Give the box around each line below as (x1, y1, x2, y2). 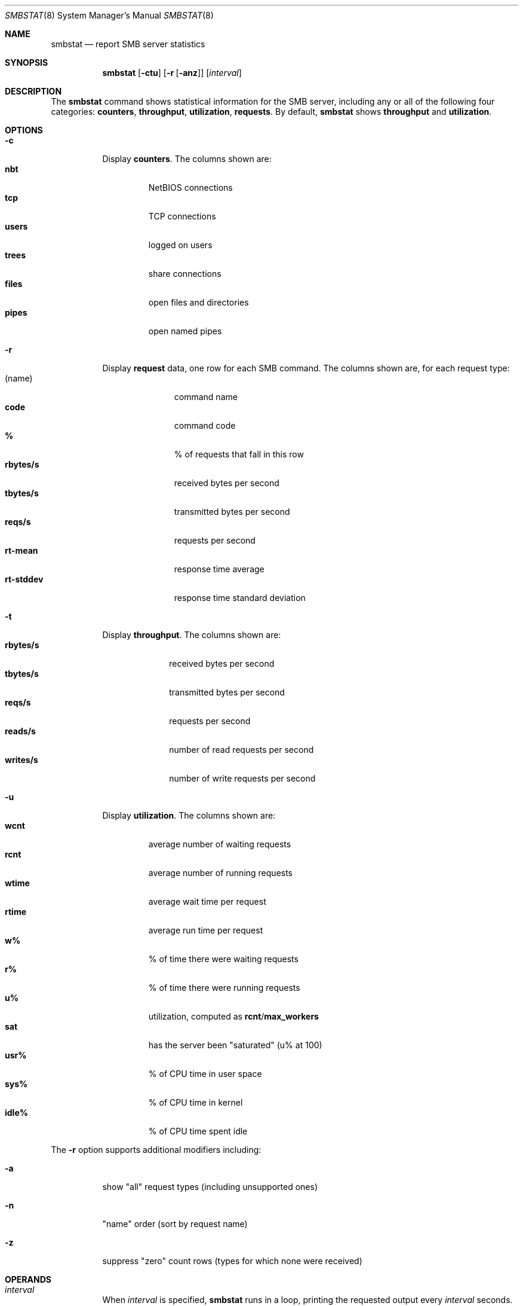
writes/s (5, 755, 38, 765)
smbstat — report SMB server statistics (51, 39, 205, 49)
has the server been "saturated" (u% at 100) (148, 1040, 322, 1050)
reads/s (5, 726, 36, 736)
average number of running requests (148, 868, 293, 878)
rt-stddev (5, 574, 44, 584)
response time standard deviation (174, 593, 306, 603)
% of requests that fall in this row (174, 449, 304, 459)
